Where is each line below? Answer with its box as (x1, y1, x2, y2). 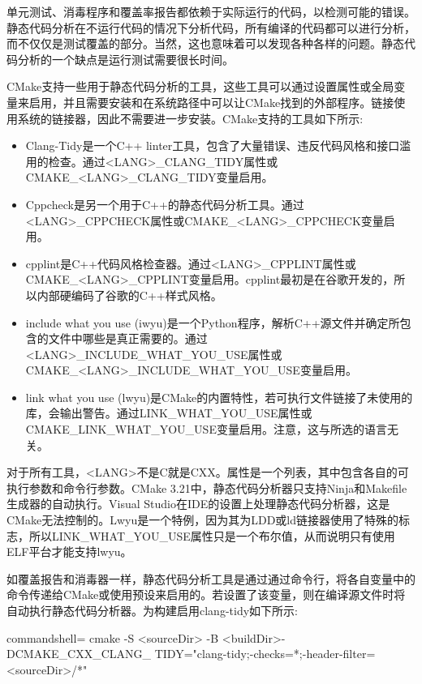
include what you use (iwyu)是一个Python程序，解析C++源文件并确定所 (25, 314, 400, 331)
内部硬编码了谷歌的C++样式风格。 (37, 286, 222, 303)
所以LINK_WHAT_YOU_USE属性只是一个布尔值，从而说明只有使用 (28, 527, 395, 544)
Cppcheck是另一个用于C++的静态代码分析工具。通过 (25, 195, 304, 212)
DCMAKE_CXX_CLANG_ (6, 645, 152, 662)
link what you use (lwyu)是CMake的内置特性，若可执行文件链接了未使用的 (25, 388, 413, 405)
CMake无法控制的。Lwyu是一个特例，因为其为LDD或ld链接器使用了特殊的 (6, 511, 399, 528)
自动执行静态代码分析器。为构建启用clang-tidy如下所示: (6, 602, 298, 618)
